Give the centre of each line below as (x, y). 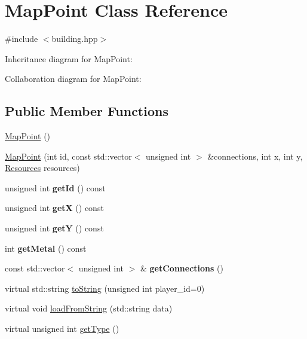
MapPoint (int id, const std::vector (68, 156)
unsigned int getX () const (54, 208)
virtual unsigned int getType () (62, 329)
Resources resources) (42, 168)
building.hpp (75, 39)
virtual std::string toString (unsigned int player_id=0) (105, 288)
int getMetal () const (46, 248)
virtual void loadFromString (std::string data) (89, 308)
